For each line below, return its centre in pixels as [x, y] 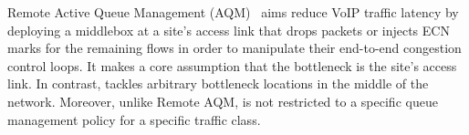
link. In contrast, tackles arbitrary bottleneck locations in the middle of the [218, 83]
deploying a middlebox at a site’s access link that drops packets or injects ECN [229, 30]
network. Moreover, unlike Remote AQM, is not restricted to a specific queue [223, 101]
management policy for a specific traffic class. [134, 119]
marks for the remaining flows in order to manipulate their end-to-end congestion [234, 48]
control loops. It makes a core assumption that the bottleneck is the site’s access [232, 65]
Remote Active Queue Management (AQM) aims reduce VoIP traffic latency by [233, 12]
